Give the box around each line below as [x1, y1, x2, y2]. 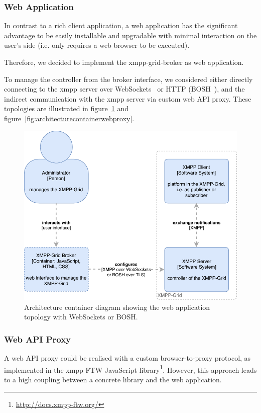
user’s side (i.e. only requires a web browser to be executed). [4, 40, 190, 50]
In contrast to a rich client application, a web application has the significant [4, 20, 238, 31]
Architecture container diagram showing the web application [24, 301, 210, 312]
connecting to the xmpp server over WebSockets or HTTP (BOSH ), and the [4, 84, 245, 94]
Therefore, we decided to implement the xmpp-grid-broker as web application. [4, 57, 244, 67]
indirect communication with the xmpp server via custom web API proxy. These [4, 93, 251, 104]
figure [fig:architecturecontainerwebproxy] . [4, 113, 135, 123]
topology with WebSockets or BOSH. [24, 311, 138, 322]
